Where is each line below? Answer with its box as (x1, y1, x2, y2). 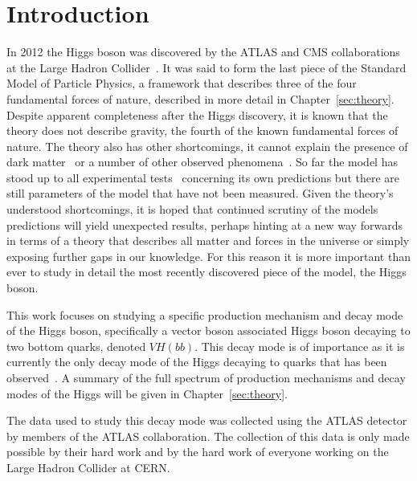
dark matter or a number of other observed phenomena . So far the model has (6, 153, 398, 170)
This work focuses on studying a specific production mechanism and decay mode (6, 306, 403, 323)
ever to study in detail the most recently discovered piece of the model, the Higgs (6, 263, 407, 280)
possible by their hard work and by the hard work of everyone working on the (6, 443, 389, 460)
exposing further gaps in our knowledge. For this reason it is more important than (6, 247, 411, 264)
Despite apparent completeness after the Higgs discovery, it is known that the (6, 106, 388, 123)
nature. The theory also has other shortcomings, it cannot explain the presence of (6, 137, 408, 154)
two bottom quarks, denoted (6, 337, 146, 354)
